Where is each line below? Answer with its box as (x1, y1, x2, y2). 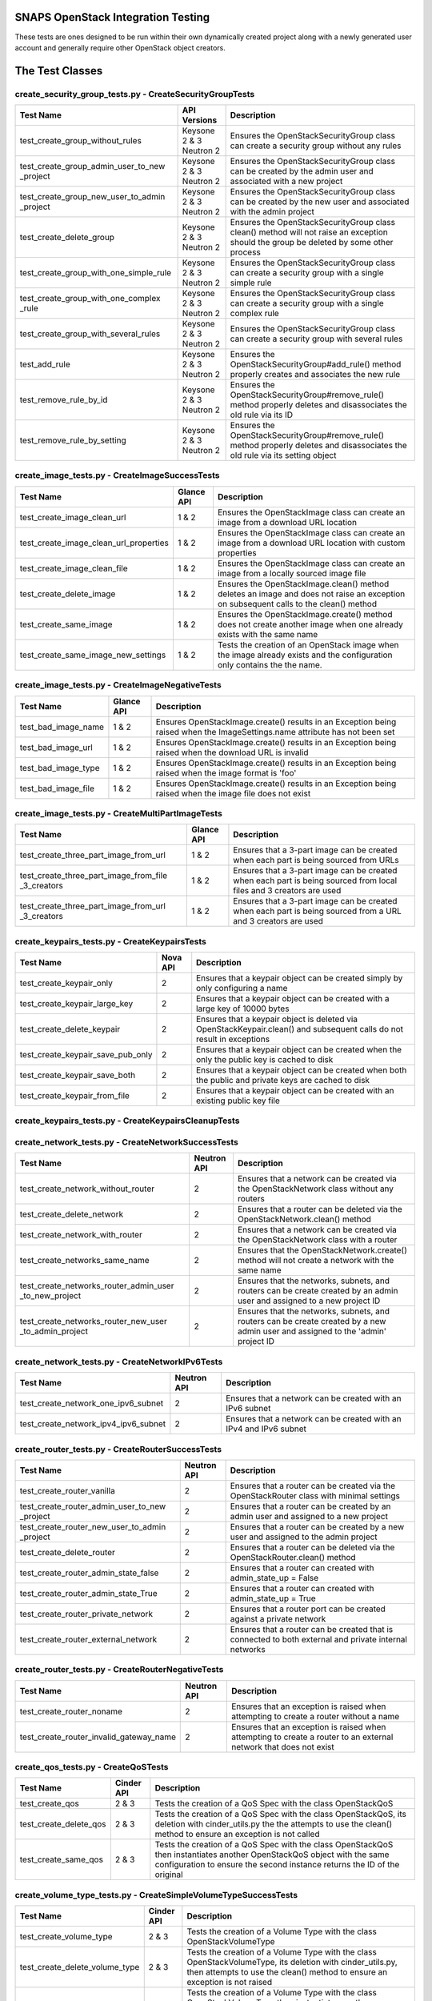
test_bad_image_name (19, 721, 104, 732)
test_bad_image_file (19, 783, 95, 794)
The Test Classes (14, 64, 103, 78)
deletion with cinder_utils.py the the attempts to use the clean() (154, 1819, 392, 1830)
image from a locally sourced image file (217, 567, 366, 579)
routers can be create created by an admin (237, 1285, 398, 1297)
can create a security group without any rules (230, 140, 402, 151)
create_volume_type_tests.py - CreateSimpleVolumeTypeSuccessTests (14, 1889, 298, 1900)
